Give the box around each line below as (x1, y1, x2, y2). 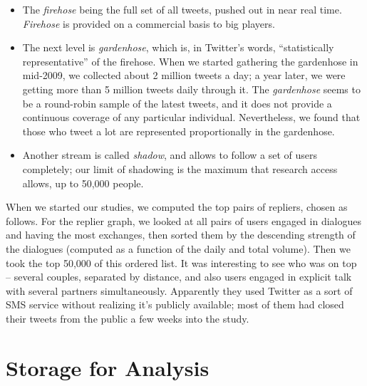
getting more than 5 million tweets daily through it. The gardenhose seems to (22, 81, 361, 96)
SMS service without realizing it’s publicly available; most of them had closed (6, 297, 344, 312)
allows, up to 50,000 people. (22, 175, 144, 190)
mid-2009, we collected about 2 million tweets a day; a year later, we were (22, 68, 346, 83)
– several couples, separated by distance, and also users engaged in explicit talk (6, 269, 352, 284)
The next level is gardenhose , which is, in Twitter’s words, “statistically (22, 40, 334, 55)
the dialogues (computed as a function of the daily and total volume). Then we (6, 241, 351, 256)
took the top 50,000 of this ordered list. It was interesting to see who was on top (6, 255, 357, 270)
